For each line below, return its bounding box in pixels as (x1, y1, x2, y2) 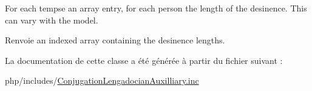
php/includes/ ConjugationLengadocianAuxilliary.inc (5, 74, 199, 87)
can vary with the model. (5, 13, 98, 26)
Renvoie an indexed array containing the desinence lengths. (5, 34, 225, 46)
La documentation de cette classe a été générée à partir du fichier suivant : (5, 54, 283, 66)
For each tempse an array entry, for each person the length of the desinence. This (5, 2, 307, 14)
